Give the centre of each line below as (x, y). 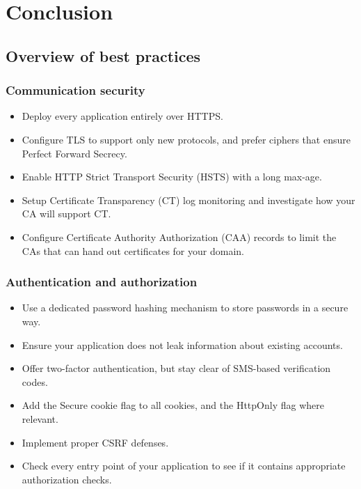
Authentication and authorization (102, 282)
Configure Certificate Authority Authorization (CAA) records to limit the (179, 236)
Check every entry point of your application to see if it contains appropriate (184, 466)
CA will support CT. (66, 214)
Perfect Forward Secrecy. (74, 153)
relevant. (40, 418)
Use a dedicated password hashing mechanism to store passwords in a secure (185, 308)
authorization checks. (67, 479)
